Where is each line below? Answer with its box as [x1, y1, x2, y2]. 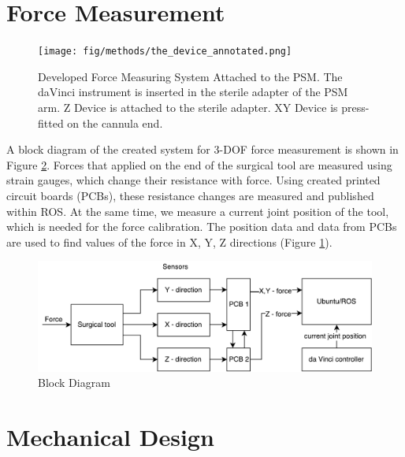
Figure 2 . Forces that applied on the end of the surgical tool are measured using [6, 156, 392, 173]
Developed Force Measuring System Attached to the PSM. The [38, 68, 343, 84]
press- [341, 98, 370, 115]
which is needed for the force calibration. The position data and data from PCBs [6, 218, 397, 235]
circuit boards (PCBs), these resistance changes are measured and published [6, 187, 374, 203]
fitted [38, 114, 64, 131]
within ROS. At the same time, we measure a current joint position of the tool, [6, 202, 389, 219]
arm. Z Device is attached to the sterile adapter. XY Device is [38, 98, 338, 115]
